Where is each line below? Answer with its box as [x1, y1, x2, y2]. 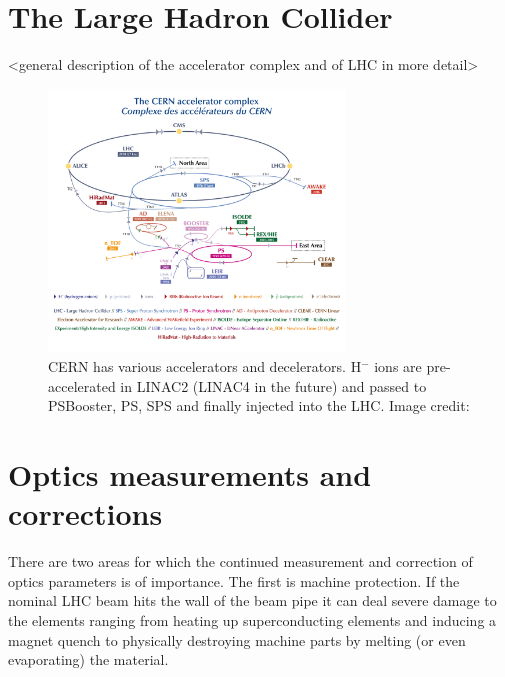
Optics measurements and [8, 454, 372, 495]
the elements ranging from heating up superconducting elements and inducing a [8, 609, 497, 630]
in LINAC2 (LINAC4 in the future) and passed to [120, 375, 427, 396]
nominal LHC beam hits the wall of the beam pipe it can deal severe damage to [8, 590, 497, 611]
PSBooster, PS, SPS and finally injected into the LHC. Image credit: [48, 395, 470, 416]
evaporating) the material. [8, 649, 169, 670]
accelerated [48, 375, 116, 396]
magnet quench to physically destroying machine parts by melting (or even [8, 629, 466, 650]
